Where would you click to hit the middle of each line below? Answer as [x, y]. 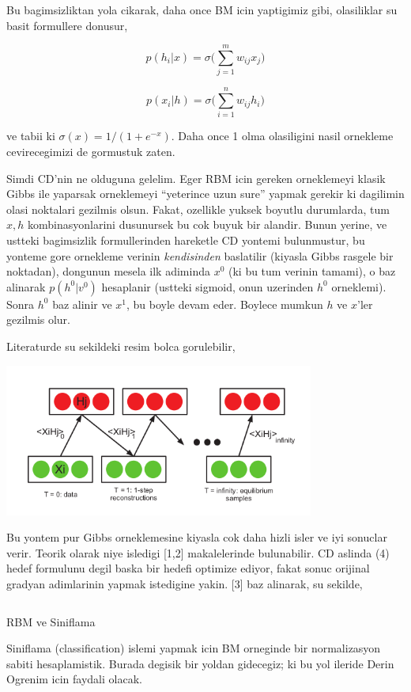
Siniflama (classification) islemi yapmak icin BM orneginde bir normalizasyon [194, 648]
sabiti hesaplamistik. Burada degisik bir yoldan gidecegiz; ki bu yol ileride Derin [200, 663]
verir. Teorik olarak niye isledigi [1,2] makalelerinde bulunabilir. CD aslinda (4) [198, 552]
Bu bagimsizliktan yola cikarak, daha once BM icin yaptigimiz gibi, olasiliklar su [202, 10]
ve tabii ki [31, 136]
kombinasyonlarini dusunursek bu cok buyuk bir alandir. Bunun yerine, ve [207, 224]
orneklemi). [359, 286]
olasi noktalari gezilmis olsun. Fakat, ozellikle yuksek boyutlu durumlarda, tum [198, 209]
